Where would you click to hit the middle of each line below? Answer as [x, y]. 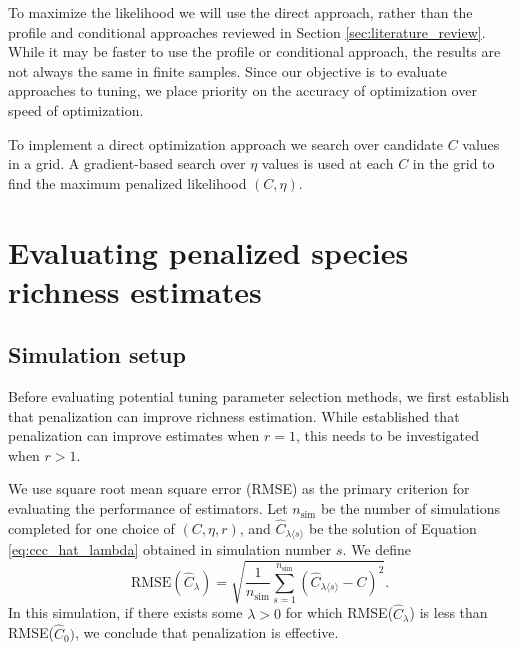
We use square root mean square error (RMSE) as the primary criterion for [239, 488]
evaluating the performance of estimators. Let [148, 508]
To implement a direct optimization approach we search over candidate [225, 143]
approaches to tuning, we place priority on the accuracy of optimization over [242, 90]
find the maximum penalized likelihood [127, 182]
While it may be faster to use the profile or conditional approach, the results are [254, 51]
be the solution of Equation [392, 527]
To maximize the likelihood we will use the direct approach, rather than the [240, 12]
